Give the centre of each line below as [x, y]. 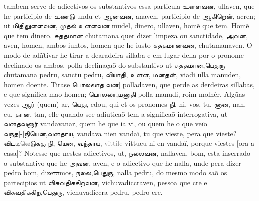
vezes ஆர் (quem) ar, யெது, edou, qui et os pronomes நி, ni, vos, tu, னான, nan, [125, 104]
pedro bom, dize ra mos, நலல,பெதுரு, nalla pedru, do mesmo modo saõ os [116, 173]
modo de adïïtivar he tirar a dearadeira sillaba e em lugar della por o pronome [124, 55]
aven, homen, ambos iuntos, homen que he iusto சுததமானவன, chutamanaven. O [128, 45]
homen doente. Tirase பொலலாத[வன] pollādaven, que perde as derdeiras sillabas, [129, 84]
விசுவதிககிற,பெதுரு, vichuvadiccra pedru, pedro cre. [83, 192]
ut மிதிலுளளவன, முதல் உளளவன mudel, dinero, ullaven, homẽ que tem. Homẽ [127, 26]
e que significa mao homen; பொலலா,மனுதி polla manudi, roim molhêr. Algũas [125, 94]
